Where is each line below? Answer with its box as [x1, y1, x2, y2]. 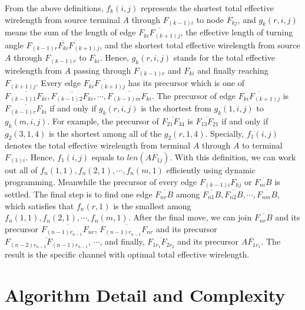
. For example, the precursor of [47, 114, 159, 127]
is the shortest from [141, 102, 211, 114]
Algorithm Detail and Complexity [5, 282, 286, 306]
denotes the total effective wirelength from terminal [5, 139, 191, 151]
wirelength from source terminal [5, 13, 120, 25]
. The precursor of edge [151, 89, 236, 101]
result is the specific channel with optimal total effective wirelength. [5, 248, 250, 260]
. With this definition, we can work [170, 150, 296, 163]
